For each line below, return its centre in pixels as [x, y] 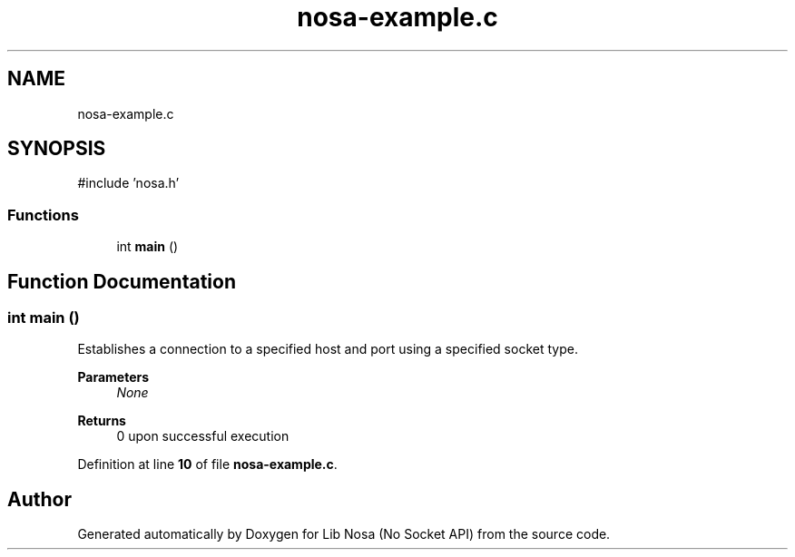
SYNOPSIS [57, 149]
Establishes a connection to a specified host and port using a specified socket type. [328, 349]
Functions [43, 215]
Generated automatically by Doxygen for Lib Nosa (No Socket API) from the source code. [344, 534]
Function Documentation [122, 281]
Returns [102, 421]
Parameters [113, 377]
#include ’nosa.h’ [128, 183]
